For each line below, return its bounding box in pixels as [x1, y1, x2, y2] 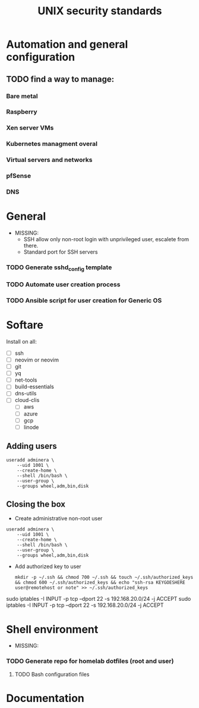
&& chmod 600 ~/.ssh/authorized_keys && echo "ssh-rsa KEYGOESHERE [14, 579, 185, 586]
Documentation [6, 691, 85, 705]
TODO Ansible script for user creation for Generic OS [6, 297, 162, 304]
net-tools [14, 376, 37, 383]
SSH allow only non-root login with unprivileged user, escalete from [23, 235, 189, 242]
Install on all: [6, 338, 37, 345]
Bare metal [6, 92, 38, 100]
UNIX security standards [37, 4, 162, 18]
